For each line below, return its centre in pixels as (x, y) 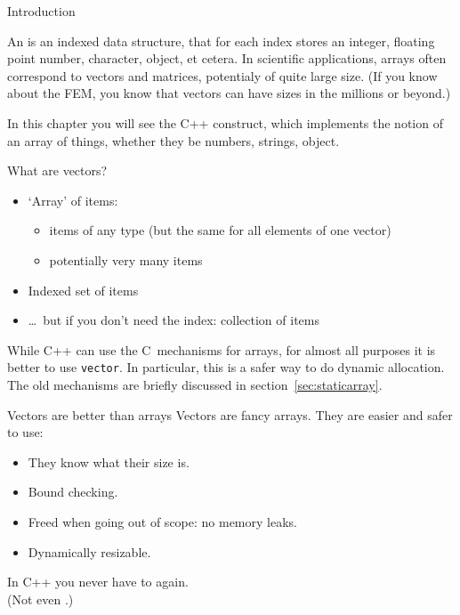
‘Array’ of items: (73, 200)
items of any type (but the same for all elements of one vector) (220, 230)
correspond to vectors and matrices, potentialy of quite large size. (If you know (222, 75)
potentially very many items (126, 259)
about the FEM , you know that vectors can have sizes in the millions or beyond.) (229, 93)
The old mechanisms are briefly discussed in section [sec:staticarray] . (195, 384)
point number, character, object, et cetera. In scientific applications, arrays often (227, 58)
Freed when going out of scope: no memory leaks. (162, 521)
